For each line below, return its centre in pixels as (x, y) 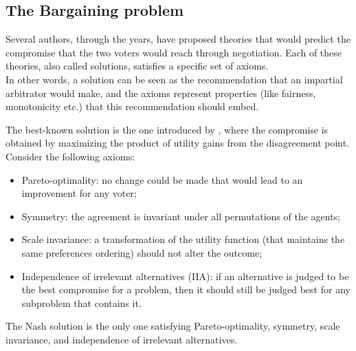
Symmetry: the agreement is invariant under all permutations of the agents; (181, 216)
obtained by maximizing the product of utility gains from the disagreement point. (178, 143)
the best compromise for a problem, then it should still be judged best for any (186, 289)
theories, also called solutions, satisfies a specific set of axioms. (137, 66)
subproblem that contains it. (81, 302)
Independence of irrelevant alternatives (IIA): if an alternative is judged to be (185, 276)
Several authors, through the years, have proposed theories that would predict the (178, 39)
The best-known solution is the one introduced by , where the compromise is (167, 129)
